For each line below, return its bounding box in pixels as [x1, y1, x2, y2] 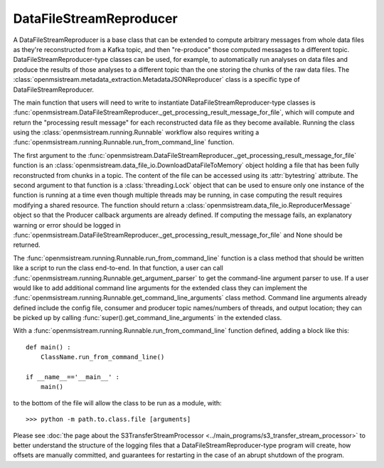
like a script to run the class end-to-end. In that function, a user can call [13, 264, 223, 272]
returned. [13, 240, 41, 249]
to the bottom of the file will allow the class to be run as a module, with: [13, 398, 222, 407]
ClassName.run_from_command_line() [40, 353, 165, 361]
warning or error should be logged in [13, 220, 121, 229]
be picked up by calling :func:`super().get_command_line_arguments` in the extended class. [13, 314, 282, 322]
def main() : [26, 343, 71, 351]
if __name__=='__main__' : [26, 373, 120, 381]
